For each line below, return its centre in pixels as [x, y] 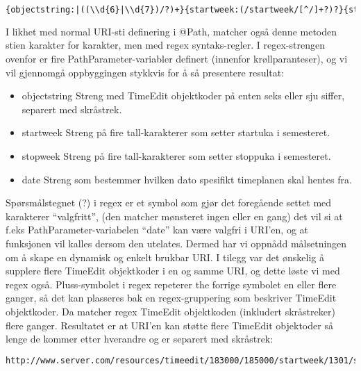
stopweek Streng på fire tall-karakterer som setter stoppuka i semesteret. [176, 156]
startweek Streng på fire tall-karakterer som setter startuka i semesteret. [176, 132]
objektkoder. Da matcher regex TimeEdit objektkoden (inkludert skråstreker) [170, 311]
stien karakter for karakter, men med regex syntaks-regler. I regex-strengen [165, 45]
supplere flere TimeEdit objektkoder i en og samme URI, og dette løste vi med [173, 271]
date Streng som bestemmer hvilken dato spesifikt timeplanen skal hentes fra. [187, 179]
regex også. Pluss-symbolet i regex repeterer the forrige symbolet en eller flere [171, 284]
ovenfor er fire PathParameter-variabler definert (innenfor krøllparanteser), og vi [177, 59]
